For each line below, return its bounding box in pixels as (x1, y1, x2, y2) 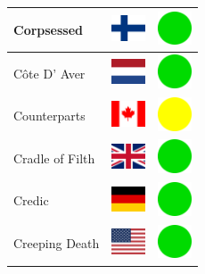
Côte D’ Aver (13, 63, 86, 82)
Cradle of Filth (13, 148, 95, 167)
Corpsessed (13, 20, 84, 38)
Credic (13, 191, 49, 210)
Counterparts (13, 106, 86, 125)
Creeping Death (13, 234, 100, 253)
